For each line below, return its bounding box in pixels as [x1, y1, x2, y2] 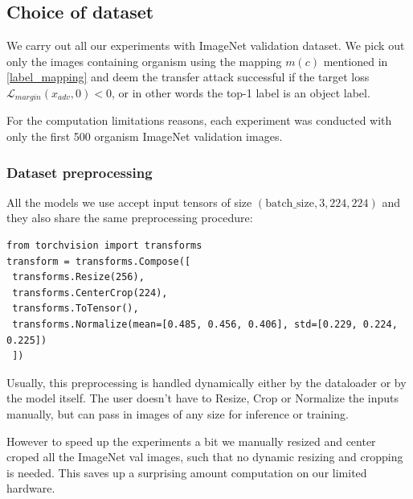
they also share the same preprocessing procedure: [6, 209, 253, 226]
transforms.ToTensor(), [12, 303, 139, 315]
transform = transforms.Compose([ [6, 255, 191, 267]
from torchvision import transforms [6, 240, 202, 252]
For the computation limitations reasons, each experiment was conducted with [6, 112, 392, 129]
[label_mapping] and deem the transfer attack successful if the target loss [6, 68, 370, 85]
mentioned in [323, 52, 388, 69]
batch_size [265, 197, 314, 209]
